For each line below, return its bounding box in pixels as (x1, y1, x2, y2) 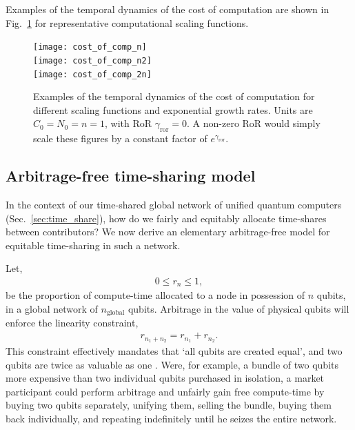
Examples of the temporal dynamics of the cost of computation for (33, 89, 315, 104)
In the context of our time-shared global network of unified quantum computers (6, 197, 342, 211)
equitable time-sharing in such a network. (6, 237, 181, 252)
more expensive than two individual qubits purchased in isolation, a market (6, 371, 325, 385)
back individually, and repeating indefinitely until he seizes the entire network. (6, 411, 337, 425)
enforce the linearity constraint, (6, 315, 139, 330)
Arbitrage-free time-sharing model (6, 165, 256, 186)
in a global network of (6, 301, 98, 315)
